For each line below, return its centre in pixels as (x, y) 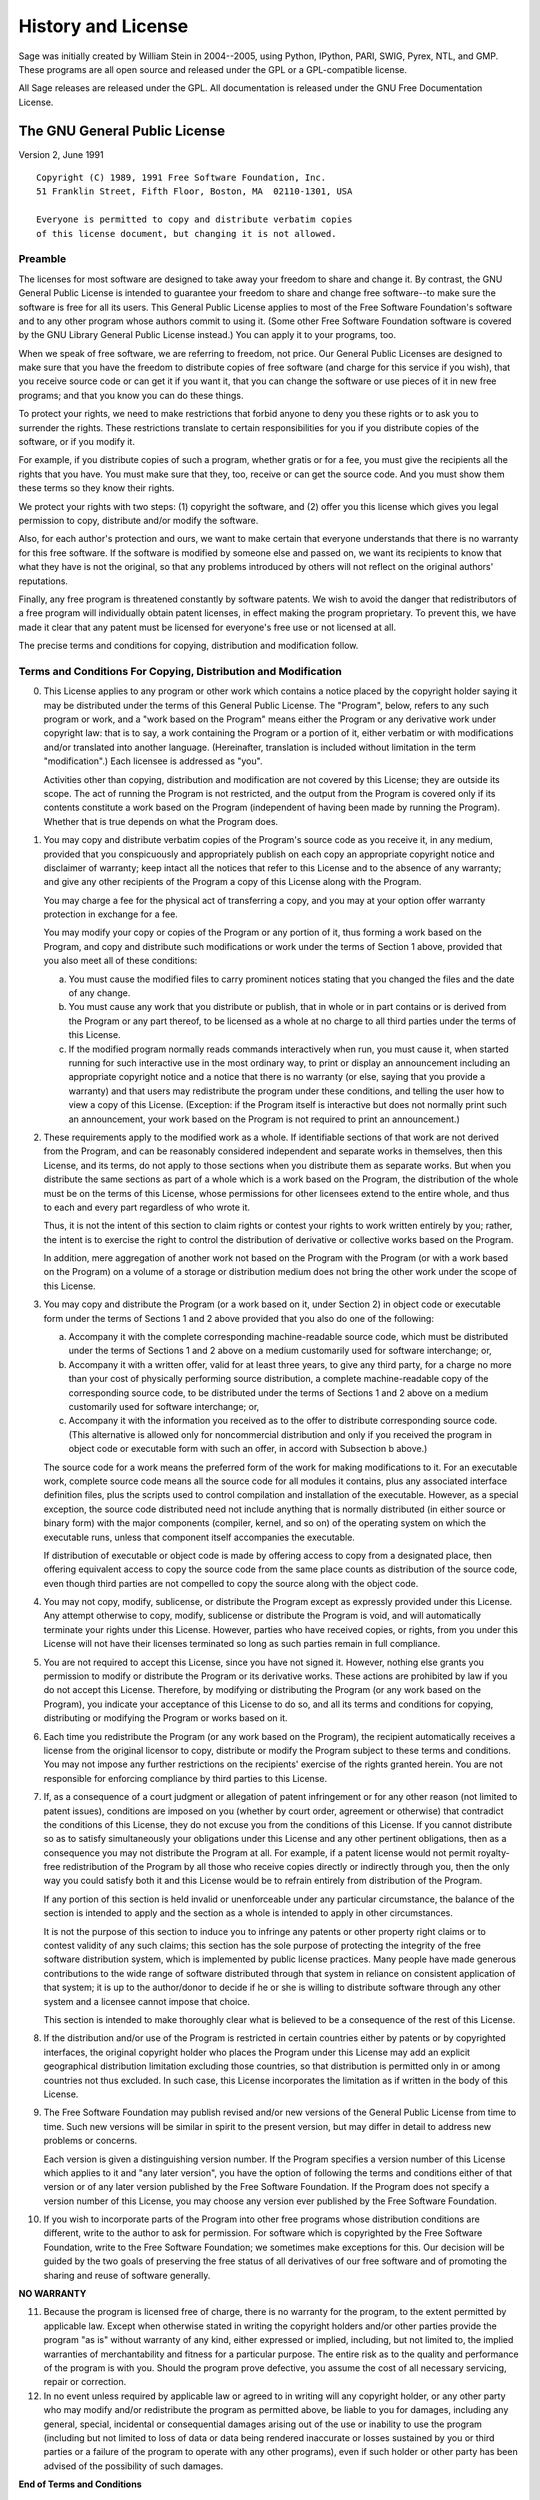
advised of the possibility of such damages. (133, 2466)
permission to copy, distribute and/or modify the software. (138, 520)
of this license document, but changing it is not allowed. (186, 233)
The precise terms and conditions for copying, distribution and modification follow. (188, 646)
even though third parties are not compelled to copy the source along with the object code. (231, 1583)
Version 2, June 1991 (61, 154)
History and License (103, 26)
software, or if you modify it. (76, 442)
